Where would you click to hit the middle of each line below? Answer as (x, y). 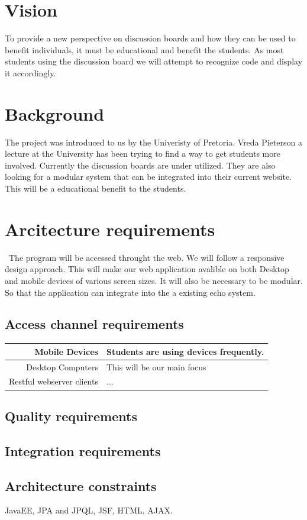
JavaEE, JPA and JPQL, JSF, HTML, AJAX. (89, 510)
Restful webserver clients (54, 381)
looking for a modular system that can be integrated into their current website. (148, 177)
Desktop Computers (62, 366)
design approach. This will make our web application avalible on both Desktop (147, 269)
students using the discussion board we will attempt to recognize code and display (154, 61)
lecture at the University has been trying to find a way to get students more (143, 154)
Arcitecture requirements (110, 229)
